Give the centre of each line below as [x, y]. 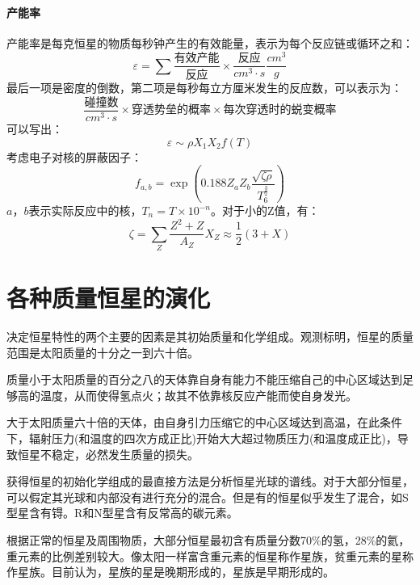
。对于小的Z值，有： [265, 210]
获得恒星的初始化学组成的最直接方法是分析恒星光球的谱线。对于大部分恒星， [210, 481]
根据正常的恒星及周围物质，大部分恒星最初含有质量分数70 [159, 539]
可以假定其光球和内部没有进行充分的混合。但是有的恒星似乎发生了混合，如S [208, 497]
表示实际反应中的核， [85, 210]
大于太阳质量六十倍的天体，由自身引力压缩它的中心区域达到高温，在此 [193, 422]
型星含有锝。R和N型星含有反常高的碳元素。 [122, 513]
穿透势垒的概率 [171, 110]
